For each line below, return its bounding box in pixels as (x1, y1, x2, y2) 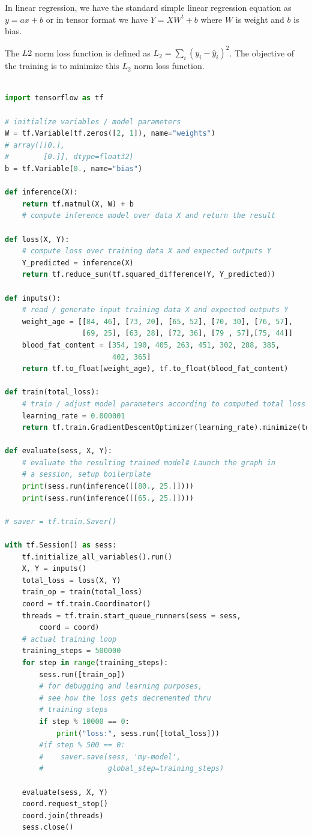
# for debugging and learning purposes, (39, 682, 203, 691)
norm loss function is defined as (34, 46, 151, 59)
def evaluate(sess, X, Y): (5, 447, 112, 456)
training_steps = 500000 (22, 647, 121, 656)
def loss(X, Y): (5, 235, 70, 244)
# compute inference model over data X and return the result (22, 211, 276, 220)
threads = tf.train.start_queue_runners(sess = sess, (22, 611, 241, 620)
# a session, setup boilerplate (22, 470, 151, 479)
